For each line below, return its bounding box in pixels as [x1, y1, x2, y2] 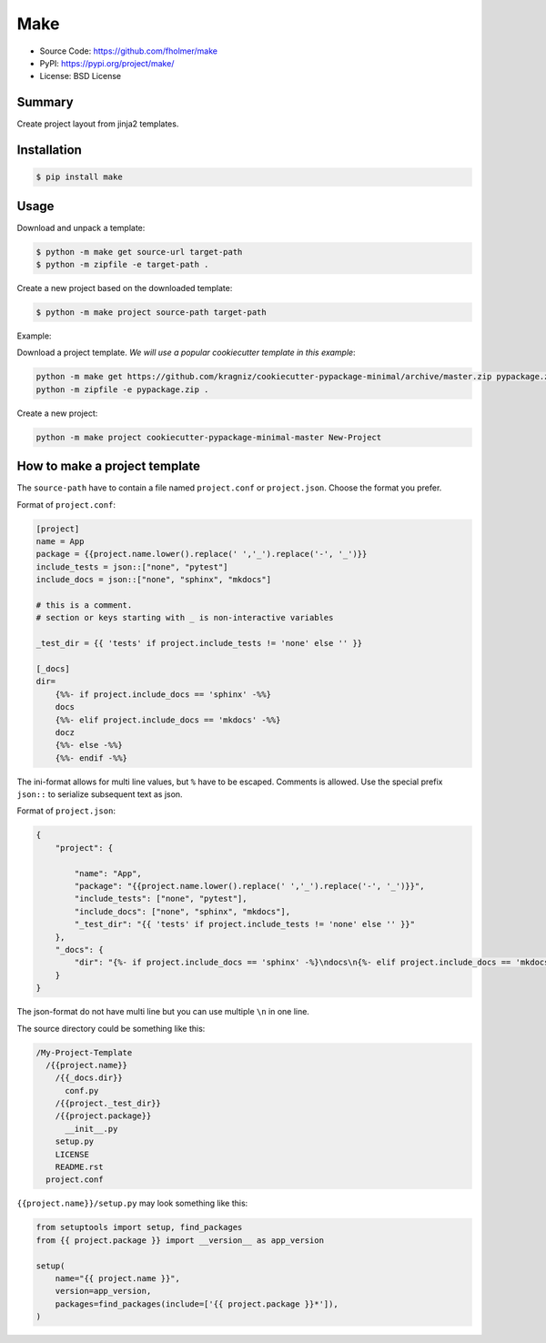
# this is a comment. [35, 601, 133, 611]
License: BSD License [39, 71, 122, 82]
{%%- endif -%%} [55, 752, 127, 763]
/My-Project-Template [35, 1047, 133, 1057]
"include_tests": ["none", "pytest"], [74, 894, 248, 904]
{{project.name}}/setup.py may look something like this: [16, 1197, 248, 1209]
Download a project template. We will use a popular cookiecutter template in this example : [16, 347, 356, 358]
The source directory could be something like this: [16, 1023, 206, 1034]
